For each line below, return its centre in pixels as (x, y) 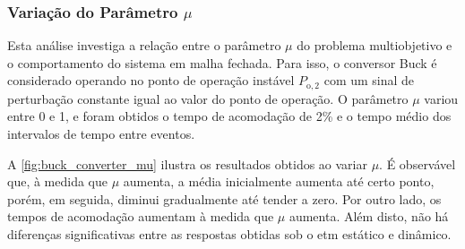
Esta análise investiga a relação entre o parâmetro (144, 45)
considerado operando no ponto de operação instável (151, 80)
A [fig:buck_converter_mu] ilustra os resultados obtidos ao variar (187, 163)
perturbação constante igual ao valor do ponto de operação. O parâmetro (208, 98)
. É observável (418, 163)
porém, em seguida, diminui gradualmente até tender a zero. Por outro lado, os (224, 198)
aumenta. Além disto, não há (369, 216)
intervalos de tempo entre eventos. (101, 134)
